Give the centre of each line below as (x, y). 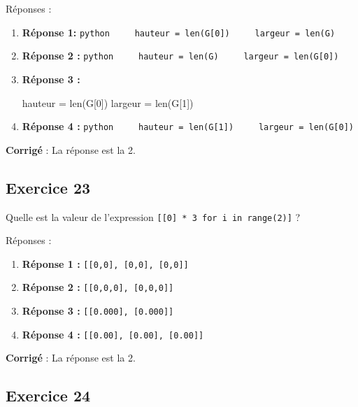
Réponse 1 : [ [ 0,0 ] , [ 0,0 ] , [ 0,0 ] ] (105, 263)
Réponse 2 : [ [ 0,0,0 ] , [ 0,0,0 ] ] (98, 287)
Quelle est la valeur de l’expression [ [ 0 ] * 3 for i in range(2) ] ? (153, 216)
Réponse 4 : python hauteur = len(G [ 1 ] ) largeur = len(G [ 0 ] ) (188, 126)
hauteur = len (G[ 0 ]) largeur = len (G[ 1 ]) (108, 102)
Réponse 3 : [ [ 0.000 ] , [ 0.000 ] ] (98, 311)
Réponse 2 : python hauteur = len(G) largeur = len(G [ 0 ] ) (180, 56)
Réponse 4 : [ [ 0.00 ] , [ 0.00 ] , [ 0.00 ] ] (113, 334)
